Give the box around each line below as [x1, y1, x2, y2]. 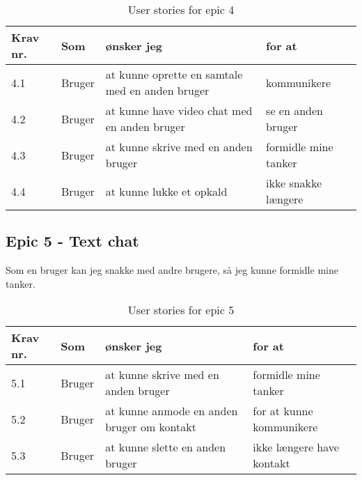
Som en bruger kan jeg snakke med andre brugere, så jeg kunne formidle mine [6, 263, 338, 277]
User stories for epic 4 [127, 1, 235, 17]
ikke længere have [253, 439, 339, 456]
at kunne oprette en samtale [105, 66, 243, 82]
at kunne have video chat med [105, 102, 253, 118]
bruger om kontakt [105, 419, 196, 435]
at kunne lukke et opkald [105, 183, 228, 199]
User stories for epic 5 [127, 302, 235, 318]
